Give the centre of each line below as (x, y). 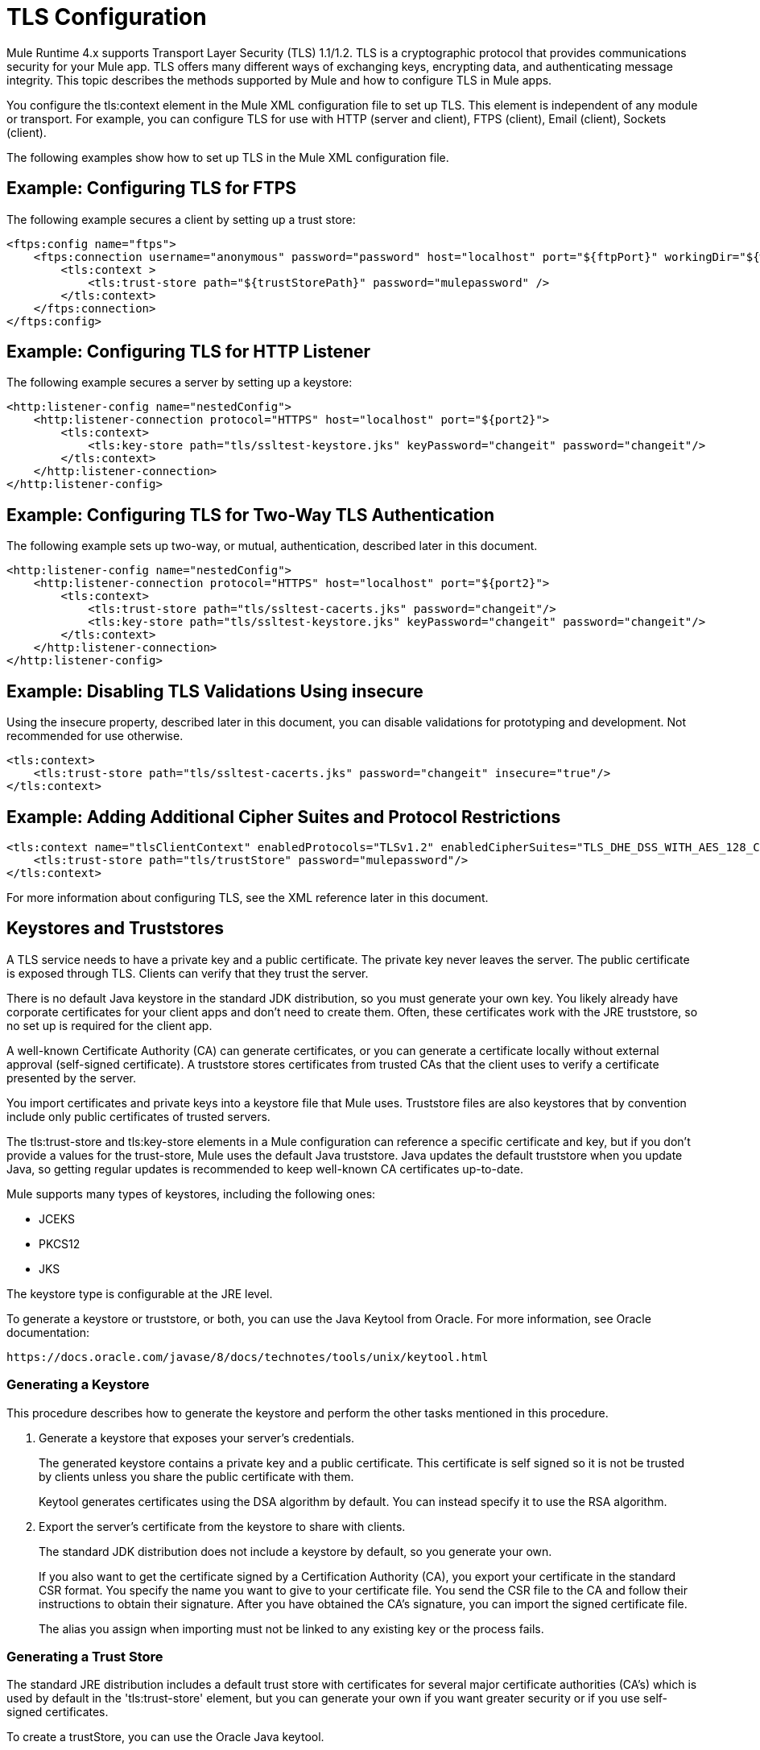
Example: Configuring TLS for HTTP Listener (189, 352)
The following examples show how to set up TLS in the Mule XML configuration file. (228, 157)
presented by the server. (71, 1078)
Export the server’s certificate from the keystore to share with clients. (222, 1526)
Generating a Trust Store (85, 1656)
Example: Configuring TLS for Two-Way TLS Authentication (251, 515)
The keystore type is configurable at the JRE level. (140, 1293)
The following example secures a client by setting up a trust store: (181, 219)
